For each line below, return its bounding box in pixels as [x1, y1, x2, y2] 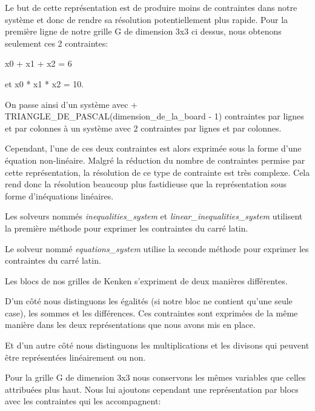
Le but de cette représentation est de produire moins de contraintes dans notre [5, 1, 297, 13]
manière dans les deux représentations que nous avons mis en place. [5, 318, 256, 331]
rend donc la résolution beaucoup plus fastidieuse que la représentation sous [5, 178, 287, 190]
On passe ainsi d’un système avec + [5, 98, 138, 110]
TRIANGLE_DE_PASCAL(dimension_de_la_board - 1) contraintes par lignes [5, 110, 304, 122]
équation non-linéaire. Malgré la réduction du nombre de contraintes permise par [5, 153, 305, 166]
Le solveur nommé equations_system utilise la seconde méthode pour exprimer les [5, 242, 309, 255]
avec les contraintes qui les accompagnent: [5, 395, 161, 407]
